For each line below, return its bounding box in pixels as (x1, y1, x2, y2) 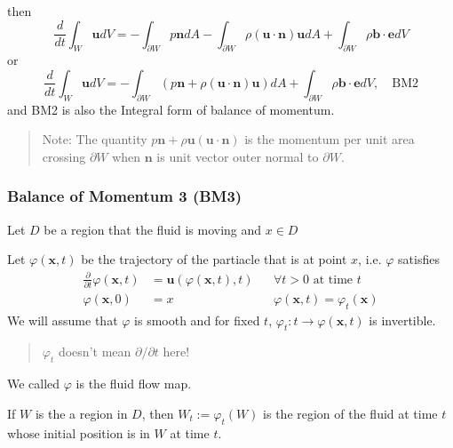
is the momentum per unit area (244, 130, 415, 148)
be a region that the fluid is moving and (44, 220, 262, 238)
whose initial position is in (7, 423, 150, 442)
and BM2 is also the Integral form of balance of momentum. (7, 100, 335, 118)
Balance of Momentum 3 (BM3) (7, 185, 242, 207)
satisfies (398, 250, 440, 268)
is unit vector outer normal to (156, 147, 319, 165)
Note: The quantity (42, 130, 147, 148)
